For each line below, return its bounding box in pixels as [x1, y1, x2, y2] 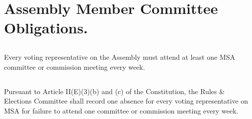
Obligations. [4, 17, 88, 38]
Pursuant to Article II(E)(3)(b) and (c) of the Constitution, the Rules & [4, 86, 225, 96]
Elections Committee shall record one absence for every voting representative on [4, 96, 249, 106]
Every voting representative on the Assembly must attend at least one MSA [4, 51, 235, 62]
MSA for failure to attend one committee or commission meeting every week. [4, 105, 239, 116]
